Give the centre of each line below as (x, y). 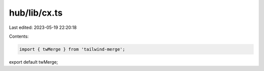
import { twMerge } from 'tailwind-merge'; (72, 49)
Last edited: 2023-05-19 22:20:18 (43, 27)
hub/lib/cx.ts (36, 13)
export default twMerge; (33, 62)
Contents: (19, 36)
